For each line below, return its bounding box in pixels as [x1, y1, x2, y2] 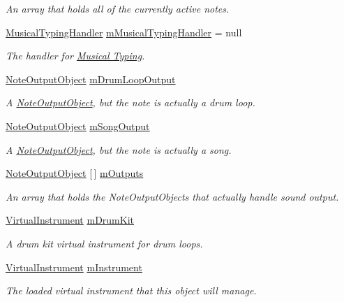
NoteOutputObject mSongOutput [6, 118, 150, 133]
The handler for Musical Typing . [6, 48, 145, 63]
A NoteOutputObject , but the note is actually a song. [6, 142, 232, 157]
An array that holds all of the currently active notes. [6, 1, 230, 15]
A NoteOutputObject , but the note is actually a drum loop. [6, 95, 255, 110]
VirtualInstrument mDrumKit [6, 213, 134, 227]
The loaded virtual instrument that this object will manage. [6, 283, 257, 298]
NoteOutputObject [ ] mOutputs [6, 166, 144, 180]
